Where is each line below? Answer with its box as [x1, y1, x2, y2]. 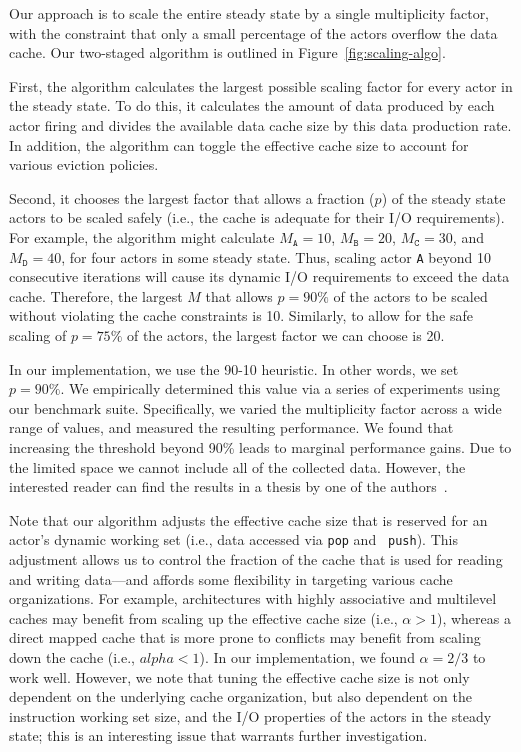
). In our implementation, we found [199, 646, 415, 667]
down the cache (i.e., [9, 646, 135, 667]
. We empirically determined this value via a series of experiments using [60, 378, 500, 399]
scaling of [9, 324, 67, 345]
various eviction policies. [9, 154, 159, 175]
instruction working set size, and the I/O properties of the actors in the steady [9, 705, 492, 726]
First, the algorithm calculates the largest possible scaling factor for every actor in [9, 75, 513, 96]
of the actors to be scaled [333, 285, 488, 306]
